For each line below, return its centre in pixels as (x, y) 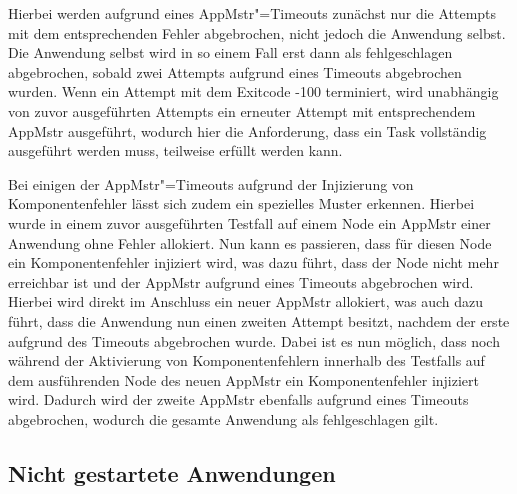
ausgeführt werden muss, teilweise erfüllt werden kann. (175, 150)
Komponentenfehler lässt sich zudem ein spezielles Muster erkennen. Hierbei (241, 203)
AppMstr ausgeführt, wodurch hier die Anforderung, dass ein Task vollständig (247, 130)
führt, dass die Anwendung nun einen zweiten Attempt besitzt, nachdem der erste (259, 320)
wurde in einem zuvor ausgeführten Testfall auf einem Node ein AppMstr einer (249, 222)
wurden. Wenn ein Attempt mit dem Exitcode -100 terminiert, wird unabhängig (253, 91)
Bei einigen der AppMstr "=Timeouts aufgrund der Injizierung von (211, 183)
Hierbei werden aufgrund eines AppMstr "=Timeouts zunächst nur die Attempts (252, 13)
